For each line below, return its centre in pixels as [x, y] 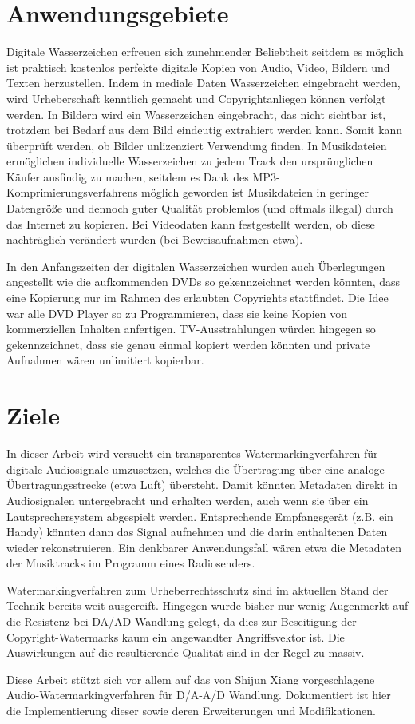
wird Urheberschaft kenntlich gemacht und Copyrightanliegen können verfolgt [196, 98]
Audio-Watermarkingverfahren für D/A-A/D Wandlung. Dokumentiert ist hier [199, 695]
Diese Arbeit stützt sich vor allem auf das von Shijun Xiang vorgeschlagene [191, 679]
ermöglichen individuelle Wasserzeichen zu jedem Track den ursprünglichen [190, 161]
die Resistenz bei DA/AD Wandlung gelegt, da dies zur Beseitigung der [182, 621]
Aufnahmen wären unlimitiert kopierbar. [105, 360]
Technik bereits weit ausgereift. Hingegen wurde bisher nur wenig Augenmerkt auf [207, 605]
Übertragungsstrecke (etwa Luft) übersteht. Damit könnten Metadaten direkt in [202, 485]
